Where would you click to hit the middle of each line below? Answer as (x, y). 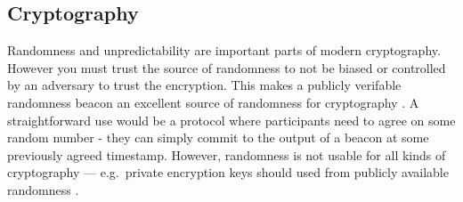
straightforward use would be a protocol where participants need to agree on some (231, 120)
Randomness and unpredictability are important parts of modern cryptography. (224, 50)
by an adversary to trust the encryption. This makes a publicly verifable (204, 85)
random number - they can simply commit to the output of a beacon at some (218, 137)
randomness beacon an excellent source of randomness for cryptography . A (213, 102)
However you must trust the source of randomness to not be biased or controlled (227, 67)
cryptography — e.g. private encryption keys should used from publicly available (228, 172)
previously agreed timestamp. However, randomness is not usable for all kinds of (227, 154)
